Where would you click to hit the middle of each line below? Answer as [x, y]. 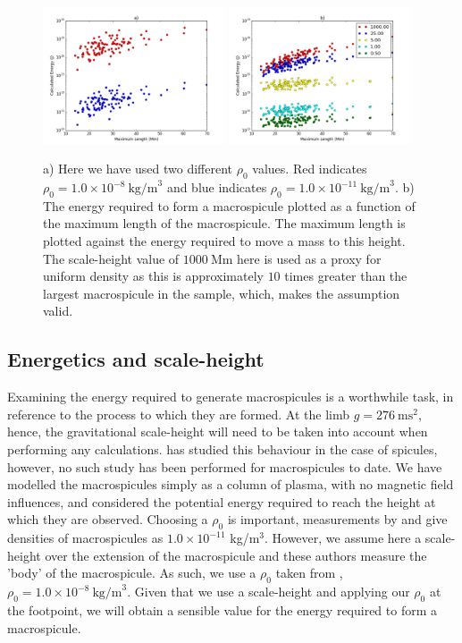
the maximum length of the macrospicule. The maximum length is [224, 223]
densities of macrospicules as [85, 538]
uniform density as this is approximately [153, 276]
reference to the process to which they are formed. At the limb [178, 414]
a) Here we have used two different [138, 169]
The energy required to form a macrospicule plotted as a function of [229, 205]
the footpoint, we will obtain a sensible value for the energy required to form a [223, 609]
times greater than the [346, 276]
